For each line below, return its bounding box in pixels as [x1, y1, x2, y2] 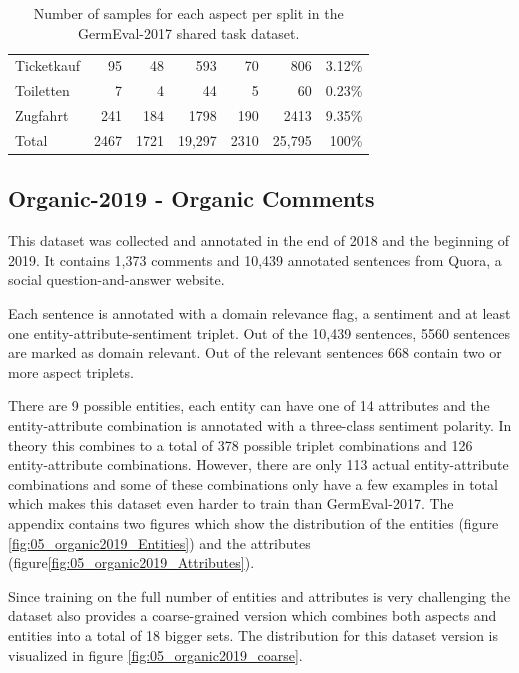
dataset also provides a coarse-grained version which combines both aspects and [8, 605, 497, 626]
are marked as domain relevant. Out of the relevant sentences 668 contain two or [8, 342, 502, 363]
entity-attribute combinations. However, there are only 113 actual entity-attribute [8, 454, 509, 475]
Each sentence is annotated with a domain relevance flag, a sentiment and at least [8, 303, 511, 324]
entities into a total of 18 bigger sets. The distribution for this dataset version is [8, 624, 498, 645]
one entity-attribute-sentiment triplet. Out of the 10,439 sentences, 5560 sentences [8, 322, 511, 343]
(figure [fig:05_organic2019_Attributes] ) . [8, 552, 255, 573]
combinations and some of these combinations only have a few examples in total [8, 473, 498, 494]
